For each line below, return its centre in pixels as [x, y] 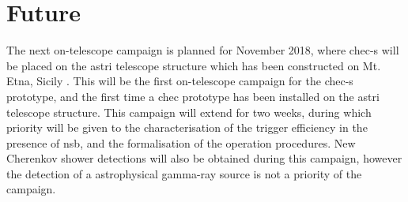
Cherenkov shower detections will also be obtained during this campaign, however [204, 158]
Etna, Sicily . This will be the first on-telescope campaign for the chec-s [180, 81]
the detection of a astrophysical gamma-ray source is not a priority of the [184, 173]
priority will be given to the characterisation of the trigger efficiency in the [187, 127]
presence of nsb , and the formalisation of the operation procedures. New [181, 142]
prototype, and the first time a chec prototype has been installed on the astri [193, 96]
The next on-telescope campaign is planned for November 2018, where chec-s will [203, 50]
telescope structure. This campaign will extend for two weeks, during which [189, 112]
